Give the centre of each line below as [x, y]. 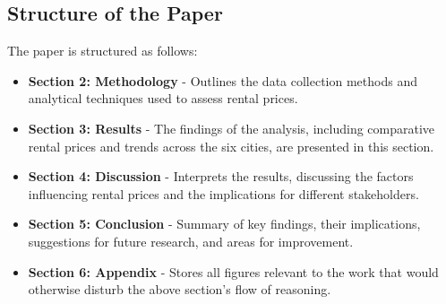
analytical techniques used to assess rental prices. [163, 98]
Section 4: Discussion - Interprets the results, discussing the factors [221, 176]
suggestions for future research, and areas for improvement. [191, 241]
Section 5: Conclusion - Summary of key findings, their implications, [224, 224]
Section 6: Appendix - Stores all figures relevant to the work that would [233, 271]
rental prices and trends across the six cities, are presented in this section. [231, 146]
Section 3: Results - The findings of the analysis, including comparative [232, 128]
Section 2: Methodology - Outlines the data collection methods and [223, 80]
